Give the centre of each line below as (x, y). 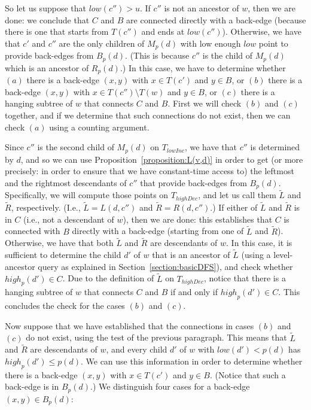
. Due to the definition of (108, 278)
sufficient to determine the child (63, 255)
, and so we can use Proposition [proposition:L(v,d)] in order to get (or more (162, 159)
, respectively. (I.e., (46, 207)
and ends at (163, 31)
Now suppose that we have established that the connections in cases (129, 325)
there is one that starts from (57, 31)
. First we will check (205, 103)
